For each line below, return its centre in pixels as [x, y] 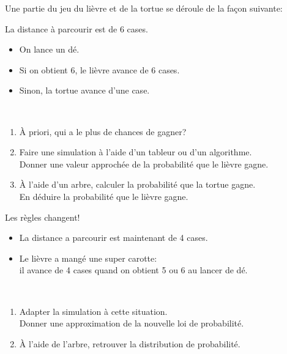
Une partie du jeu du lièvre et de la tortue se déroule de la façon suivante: [144, 8]
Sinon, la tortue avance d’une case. [84, 90]
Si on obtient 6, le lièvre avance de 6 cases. [99, 69]
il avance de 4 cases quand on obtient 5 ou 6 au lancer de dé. [133, 270]
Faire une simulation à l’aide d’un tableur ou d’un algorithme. [136, 152]
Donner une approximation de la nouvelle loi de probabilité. [132, 323]
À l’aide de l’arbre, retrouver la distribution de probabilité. [130, 343]
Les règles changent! [43, 217]
